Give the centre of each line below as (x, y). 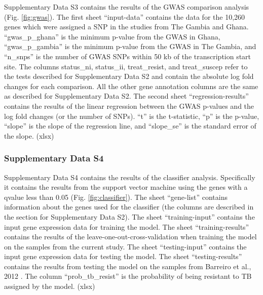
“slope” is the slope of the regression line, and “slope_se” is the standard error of (130, 126)
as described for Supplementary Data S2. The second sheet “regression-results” (126, 96)
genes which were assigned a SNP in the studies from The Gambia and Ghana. (126, 27)
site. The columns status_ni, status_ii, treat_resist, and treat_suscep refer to (126, 66)
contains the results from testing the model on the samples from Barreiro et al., (128, 266)
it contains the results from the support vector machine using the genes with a (126, 187)
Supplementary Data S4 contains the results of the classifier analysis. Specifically (130, 177)
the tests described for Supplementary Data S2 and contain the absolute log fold (129, 76)
